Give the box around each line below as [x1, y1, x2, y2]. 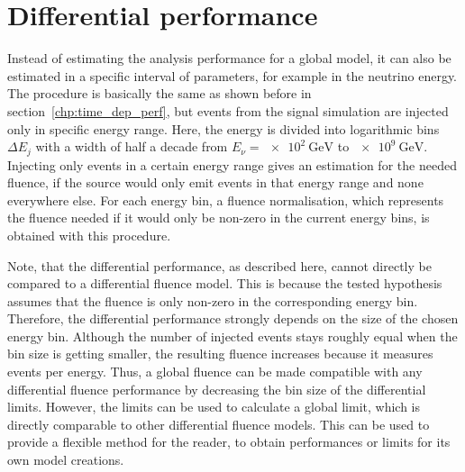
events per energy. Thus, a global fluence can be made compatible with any [7, 362, 423, 381]
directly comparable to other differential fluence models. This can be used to [7, 414, 430, 433]
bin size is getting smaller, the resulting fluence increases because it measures [7, 344, 433, 363]
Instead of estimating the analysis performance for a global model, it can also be [7, 49, 451, 68]
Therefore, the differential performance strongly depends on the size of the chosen [7, 309, 459, 328]
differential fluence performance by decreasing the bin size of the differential [7, 379, 426, 398]
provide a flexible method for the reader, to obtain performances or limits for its [7, 432, 451, 451]
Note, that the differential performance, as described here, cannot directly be [7, 256, 432, 275]
